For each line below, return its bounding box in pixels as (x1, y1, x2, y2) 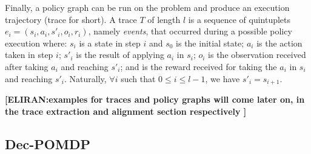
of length (147, 13, 181, 25)
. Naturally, (64, 72, 107, 85)
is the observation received (208, 48, 306, 61)
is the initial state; (176, 36, 244, 49)
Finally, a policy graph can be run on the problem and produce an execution (5, 1, 290, 13)
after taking (5, 60, 48, 72)
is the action (256, 36, 303, 49)
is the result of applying (76, 48, 164, 61)
